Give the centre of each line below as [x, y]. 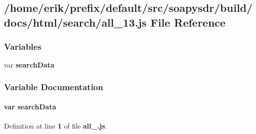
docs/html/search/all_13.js [75, 22]
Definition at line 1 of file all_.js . [56, 125]
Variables [23, 47]
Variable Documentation [54, 86]
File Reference [188, 22]
